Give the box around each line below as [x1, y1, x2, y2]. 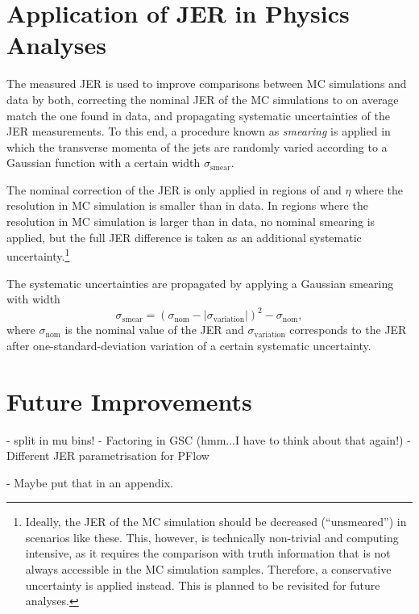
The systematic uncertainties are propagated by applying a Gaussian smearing [6, 274, 394, 291]
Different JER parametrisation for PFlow [6, 447, 209, 464]
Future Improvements [6, 384, 252, 417]
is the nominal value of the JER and [64, 321, 244, 338]
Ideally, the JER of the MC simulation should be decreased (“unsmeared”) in [25, 513, 407, 530]
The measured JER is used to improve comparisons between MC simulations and [6, 75, 407, 92]
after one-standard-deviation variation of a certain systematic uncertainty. [6, 336, 371, 353]
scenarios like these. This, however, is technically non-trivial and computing [25, 528, 399, 545]
